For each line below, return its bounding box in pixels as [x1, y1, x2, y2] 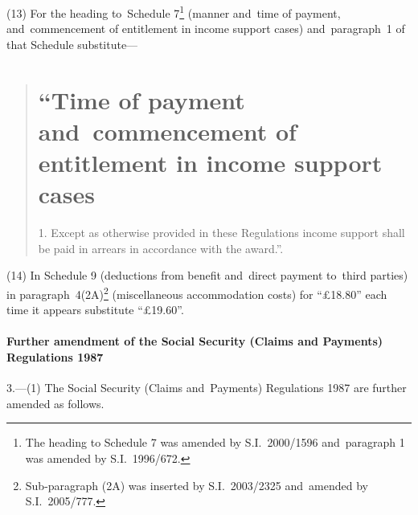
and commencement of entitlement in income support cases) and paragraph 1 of [6, 20, 405, 37]
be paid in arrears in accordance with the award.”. [38, 239, 284, 256]
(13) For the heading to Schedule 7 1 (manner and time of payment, [6, 2, 341, 21]
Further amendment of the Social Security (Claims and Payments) [6, 333, 383, 349]
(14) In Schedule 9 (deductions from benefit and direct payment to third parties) [6, 267, 408, 284]
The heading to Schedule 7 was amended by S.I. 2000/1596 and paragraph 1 [25, 434, 405, 451]
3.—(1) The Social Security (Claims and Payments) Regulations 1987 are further [6, 379, 407, 396]
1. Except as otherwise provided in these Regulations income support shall [38, 224, 405, 241]
